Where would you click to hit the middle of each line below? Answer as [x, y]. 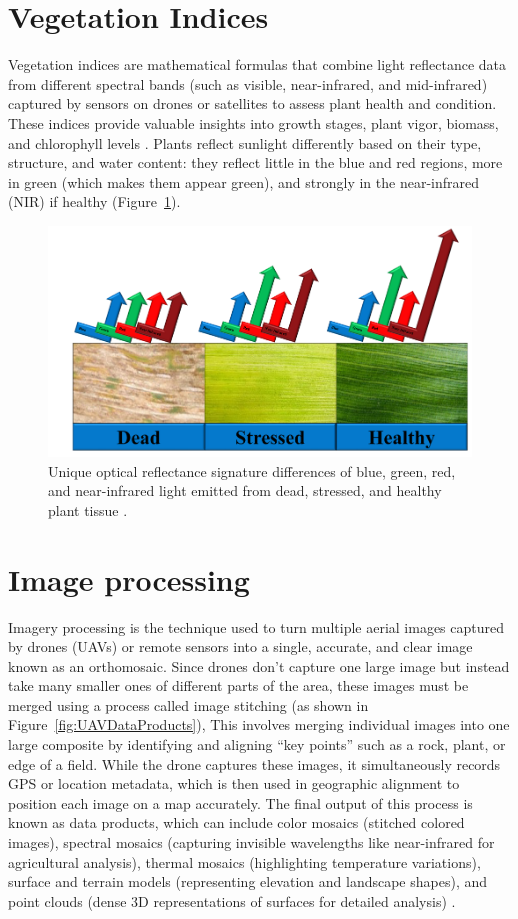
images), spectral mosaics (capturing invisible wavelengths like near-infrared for [251, 842]
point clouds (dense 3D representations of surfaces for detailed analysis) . [232, 900]
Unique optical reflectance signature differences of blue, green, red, [252, 470]
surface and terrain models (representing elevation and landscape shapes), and [248, 881]
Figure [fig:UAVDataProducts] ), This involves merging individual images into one [259, 724]
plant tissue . [88, 509]
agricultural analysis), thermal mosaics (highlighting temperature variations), [244, 861]
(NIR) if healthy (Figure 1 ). [94, 201]
